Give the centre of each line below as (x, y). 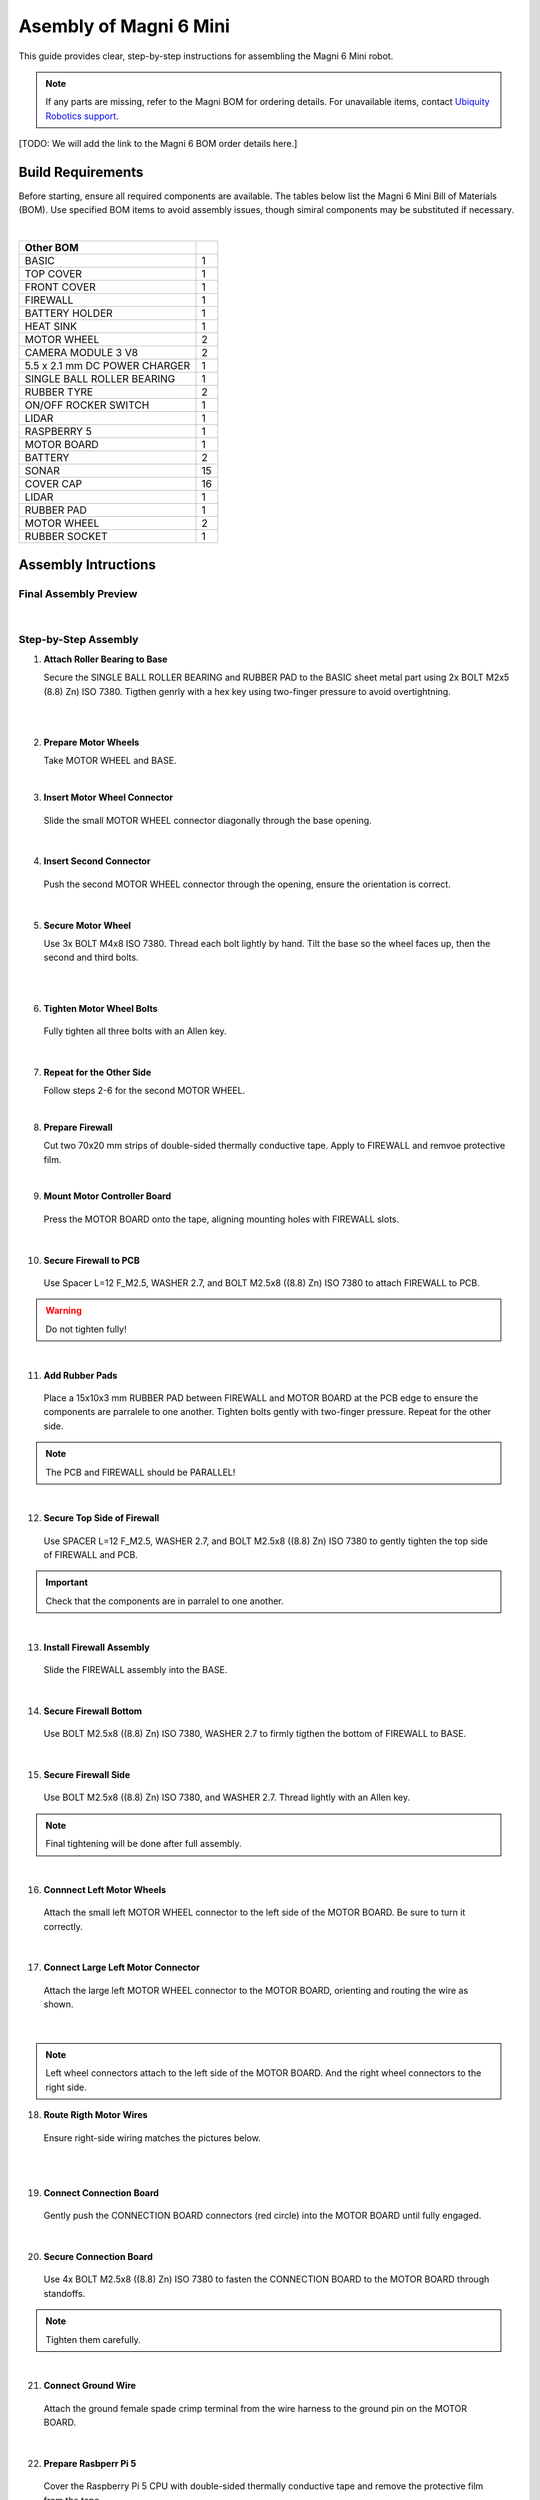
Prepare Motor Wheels (91, 742)
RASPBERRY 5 (58, 432)
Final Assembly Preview (78, 593)
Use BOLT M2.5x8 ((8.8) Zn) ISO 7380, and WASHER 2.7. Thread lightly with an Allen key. (226, 1797)
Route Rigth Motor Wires (96, 2115)
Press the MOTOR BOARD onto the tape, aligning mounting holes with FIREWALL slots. (221, 1219)
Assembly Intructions (87, 564)
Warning (63, 1311)
